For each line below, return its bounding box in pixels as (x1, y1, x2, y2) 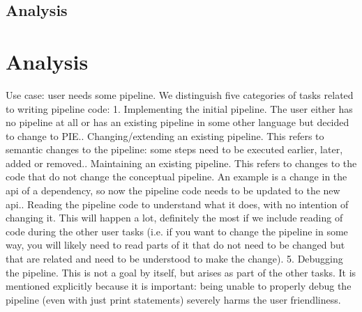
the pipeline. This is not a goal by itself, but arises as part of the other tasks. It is (6, 265, 356, 279)
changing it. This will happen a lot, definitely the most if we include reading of (6, 210, 343, 225)
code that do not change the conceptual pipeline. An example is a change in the (6, 169, 347, 184)
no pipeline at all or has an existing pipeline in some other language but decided (6, 115, 349, 130)
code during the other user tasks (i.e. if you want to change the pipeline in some (6, 224, 348, 238)
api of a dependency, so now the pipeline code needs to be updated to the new (6, 183, 340, 198)
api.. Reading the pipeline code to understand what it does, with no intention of (6, 196, 349, 211)
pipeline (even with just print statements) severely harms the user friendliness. (6, 292, 341, 306)
